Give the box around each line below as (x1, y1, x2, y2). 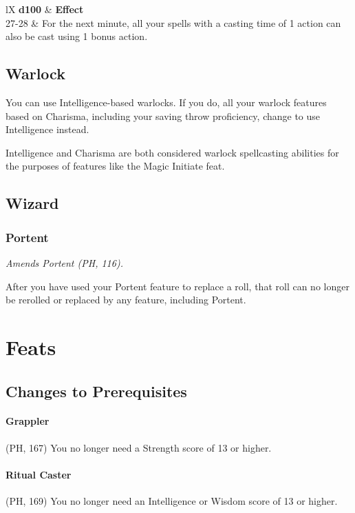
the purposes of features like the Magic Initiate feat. (6, 159, 225, 173)
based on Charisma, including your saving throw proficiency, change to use (6, 108, 321, 123)
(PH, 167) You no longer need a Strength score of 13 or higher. (6, 440, 272, 454)
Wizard (6, 192, 59, 214)
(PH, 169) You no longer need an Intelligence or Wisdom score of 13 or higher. (6, 494, 338, 508)
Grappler (6, 414, 50, 428)
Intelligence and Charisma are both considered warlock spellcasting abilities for (6, 145, 339, 159)
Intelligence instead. (6, 122, 89, 137)
